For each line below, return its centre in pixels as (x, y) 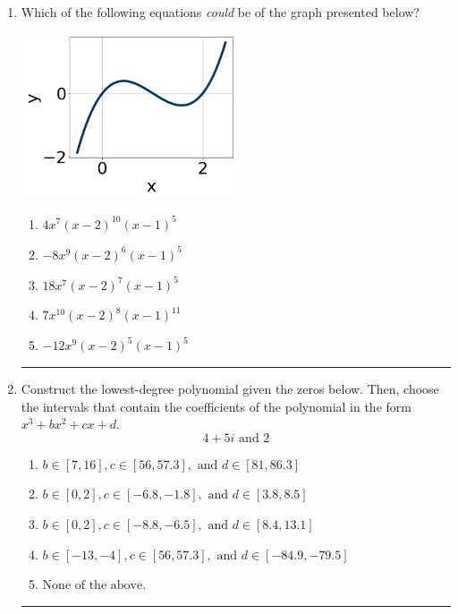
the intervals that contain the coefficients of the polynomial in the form (216, 406)
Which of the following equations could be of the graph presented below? (220, 12)
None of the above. (94, 586)
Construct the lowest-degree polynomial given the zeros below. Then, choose (230, 388)
